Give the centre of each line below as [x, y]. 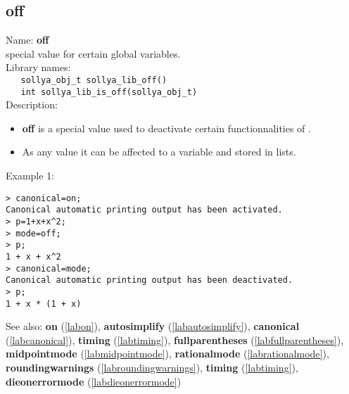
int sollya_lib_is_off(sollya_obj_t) [109, 92]
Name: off [27, 40]
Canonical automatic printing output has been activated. [144, 210]
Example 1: [30, 176]
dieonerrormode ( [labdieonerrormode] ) [94, 381]
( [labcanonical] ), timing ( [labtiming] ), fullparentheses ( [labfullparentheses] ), [175, 339]
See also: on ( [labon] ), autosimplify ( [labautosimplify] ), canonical [153, 326]
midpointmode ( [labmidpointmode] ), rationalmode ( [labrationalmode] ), [167, 354]
